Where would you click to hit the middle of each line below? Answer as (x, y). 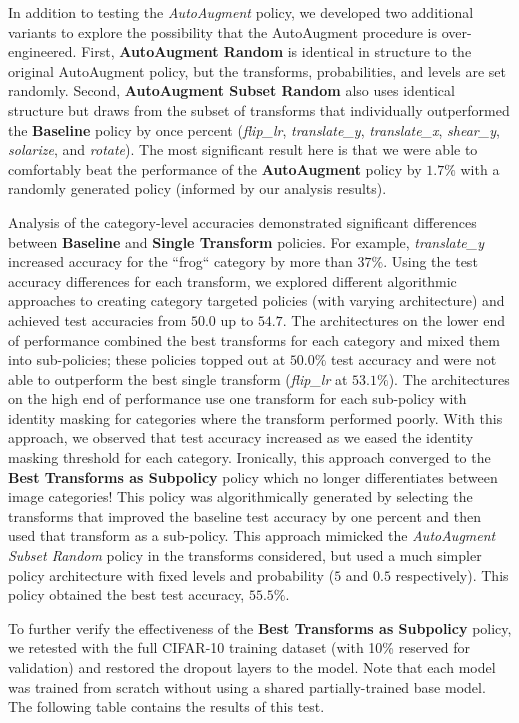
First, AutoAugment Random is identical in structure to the (276, 51)
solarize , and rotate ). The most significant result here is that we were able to (243, 149)
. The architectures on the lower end (394, 319)
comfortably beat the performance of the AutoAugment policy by (215, 168)
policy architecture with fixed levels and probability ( (171, 574)
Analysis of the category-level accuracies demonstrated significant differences (242, 221)
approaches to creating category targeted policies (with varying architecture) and (256, 300)
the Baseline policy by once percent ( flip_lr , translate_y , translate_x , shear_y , (254, 129)
